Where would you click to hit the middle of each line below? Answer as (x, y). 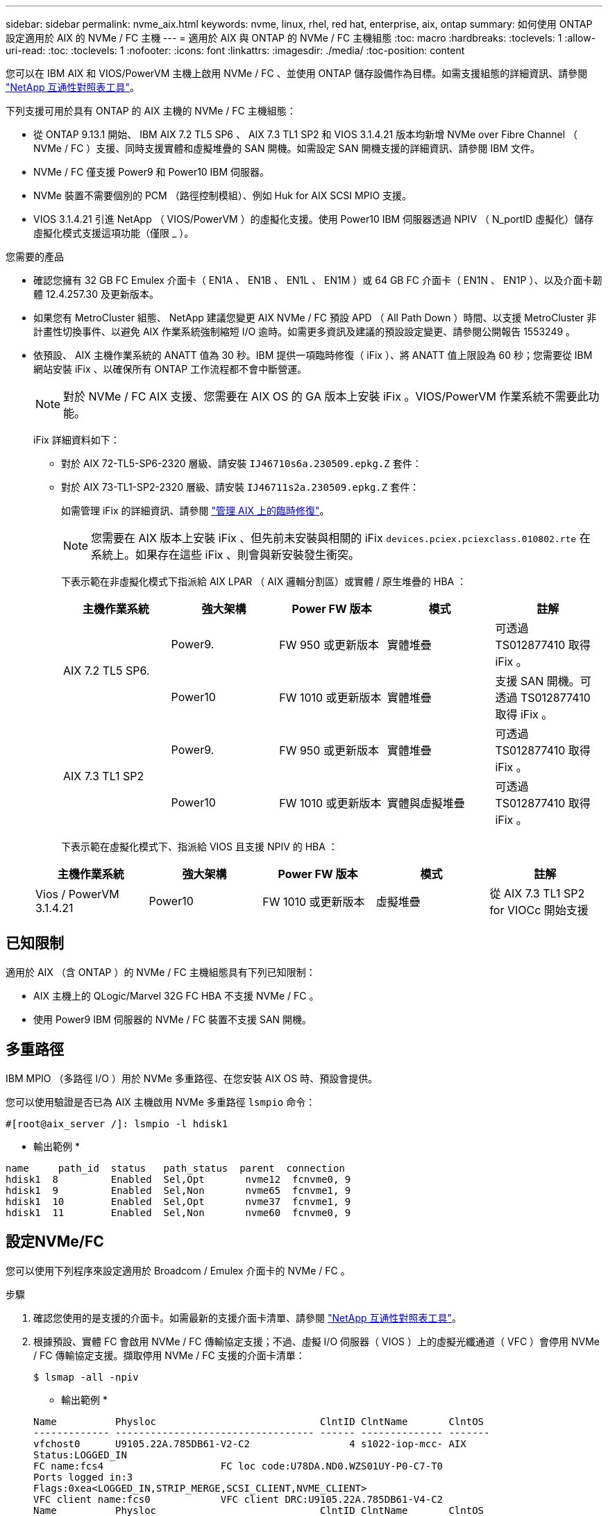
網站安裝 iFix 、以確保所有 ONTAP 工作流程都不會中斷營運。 (170, 369)
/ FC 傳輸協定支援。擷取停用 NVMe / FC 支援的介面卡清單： (169, 1355)
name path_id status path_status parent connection (175, 1168)
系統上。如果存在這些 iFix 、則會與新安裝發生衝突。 (225, 555)
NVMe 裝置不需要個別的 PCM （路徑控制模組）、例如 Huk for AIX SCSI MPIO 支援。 (223, 195)
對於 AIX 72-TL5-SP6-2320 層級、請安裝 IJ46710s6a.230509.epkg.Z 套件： (242, 463)
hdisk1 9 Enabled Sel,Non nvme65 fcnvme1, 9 (178, 1190)
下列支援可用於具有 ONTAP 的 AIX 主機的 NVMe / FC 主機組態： (151, 111)
